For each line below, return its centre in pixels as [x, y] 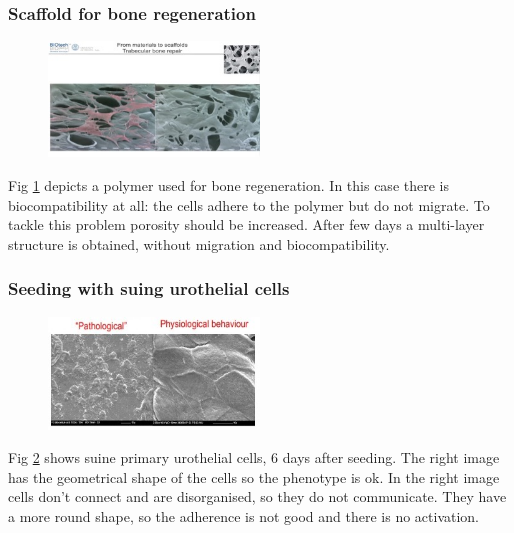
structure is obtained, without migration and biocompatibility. [199, 243]
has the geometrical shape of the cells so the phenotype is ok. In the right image [254, 476]
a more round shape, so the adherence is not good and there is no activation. [244, 516]
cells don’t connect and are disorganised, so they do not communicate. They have [257, 496]
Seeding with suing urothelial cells [149, 288]
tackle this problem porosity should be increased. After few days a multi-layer [246, 224]
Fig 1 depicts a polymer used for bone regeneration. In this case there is [228, 184]
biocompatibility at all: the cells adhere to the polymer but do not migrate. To [249, 204]
